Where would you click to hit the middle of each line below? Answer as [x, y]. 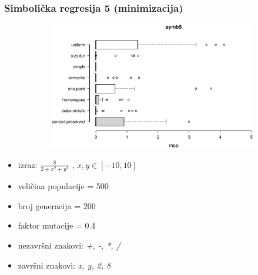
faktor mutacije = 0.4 [57, 225]
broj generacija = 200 [57, 205]
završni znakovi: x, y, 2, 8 [64, 265]
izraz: [28, 164]
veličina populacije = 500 [63, 186]
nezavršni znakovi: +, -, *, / [69, 245]
